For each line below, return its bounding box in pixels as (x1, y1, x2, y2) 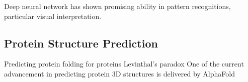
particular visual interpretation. (4, 10, 102, 21)
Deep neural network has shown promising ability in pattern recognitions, (4, 1, 231, 11)
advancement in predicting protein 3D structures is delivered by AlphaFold (4, 68, 235, 78)
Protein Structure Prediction (4, 35, 158, 50)
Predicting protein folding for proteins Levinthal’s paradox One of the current (4, 58, 244, 69)
